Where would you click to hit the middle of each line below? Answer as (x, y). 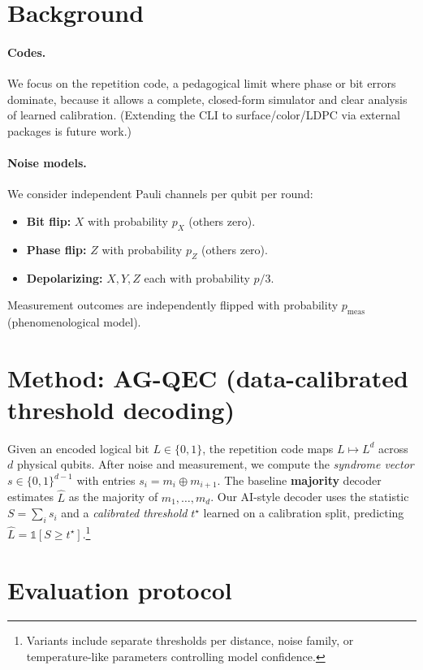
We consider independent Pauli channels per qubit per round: (160, 194)
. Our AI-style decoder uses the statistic (310, 497)
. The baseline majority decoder (299, 480)
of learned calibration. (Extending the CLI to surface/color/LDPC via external (204, 115)
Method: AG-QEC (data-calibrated (208, 377)
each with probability (197, 277)
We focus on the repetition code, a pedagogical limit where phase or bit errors (202, 83)
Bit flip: (49, 220)
